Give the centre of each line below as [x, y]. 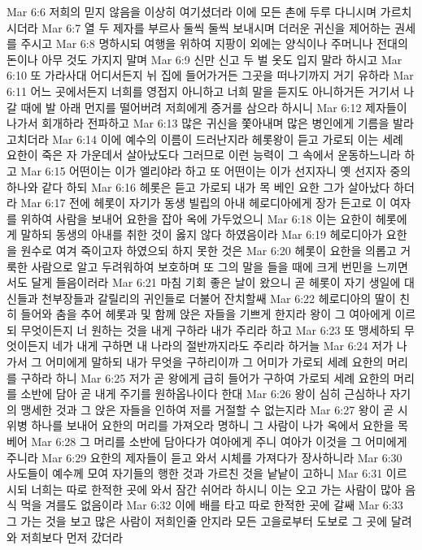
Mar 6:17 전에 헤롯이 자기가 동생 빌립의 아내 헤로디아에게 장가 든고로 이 [203, 203]
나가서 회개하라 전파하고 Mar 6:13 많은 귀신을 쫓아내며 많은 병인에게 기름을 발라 [210, 123]
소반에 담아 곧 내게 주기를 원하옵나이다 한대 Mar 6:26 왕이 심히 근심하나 [203, 394]
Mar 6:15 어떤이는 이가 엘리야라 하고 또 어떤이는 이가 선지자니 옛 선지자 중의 [216, 170]
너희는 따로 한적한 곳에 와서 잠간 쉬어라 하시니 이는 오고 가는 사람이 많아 [216, 489]
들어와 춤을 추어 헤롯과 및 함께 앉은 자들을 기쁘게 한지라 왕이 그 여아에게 [206, 314]
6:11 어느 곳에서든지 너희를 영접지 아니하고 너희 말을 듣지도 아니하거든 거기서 [203, 91]
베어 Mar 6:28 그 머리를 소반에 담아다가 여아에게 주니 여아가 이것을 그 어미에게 [207, 442]
